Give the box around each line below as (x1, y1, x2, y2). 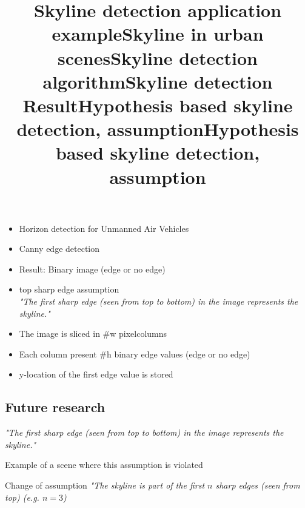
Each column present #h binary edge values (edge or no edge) (19, 347, 250, 360)
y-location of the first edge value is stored (19, 368, 173, 381)
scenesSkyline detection (58, 45, 258, 70)
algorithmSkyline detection (42, 69, 273, 93)
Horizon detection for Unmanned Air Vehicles (19, 222, 189, 234)
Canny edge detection (19, 242, 100, 255)
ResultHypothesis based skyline (22, 92, 293, 117)
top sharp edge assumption (19, 283, 119, 296)
